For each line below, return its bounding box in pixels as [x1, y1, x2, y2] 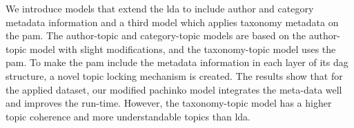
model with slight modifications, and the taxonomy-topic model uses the [29, 41, 336, 56]
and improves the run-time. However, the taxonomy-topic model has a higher [6, 96, 332, 110]
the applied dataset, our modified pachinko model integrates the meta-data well [6, 82, 342, 96]
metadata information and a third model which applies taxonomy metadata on [6, 14, 339, 29]
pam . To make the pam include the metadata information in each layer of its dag [6, 55, 348, 70]
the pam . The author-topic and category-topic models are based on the [6, 28, 306, 43]
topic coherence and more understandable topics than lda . [6, 109, 250, 123]
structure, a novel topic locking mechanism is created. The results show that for [6, 68, 343, 83]
